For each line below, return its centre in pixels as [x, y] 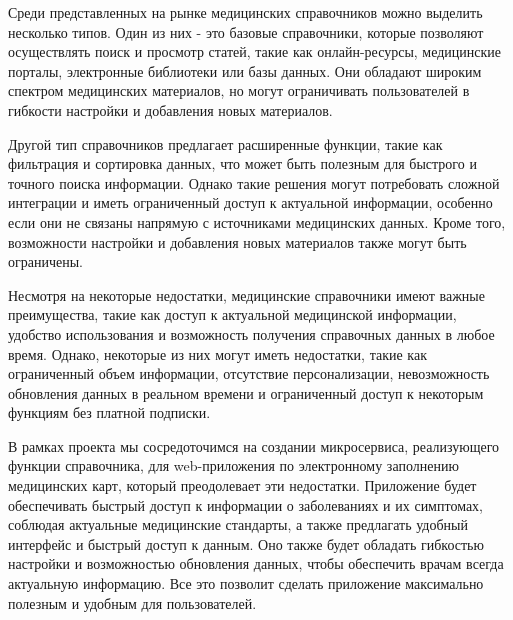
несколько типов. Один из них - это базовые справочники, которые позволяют [246, 31]
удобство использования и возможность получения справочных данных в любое [251, 333]
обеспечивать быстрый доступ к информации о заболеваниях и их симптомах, [246, 504]
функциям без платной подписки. [109, 412]
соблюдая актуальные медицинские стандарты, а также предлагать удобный [238, 524]
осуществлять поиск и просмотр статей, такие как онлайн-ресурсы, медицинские [255, 51]
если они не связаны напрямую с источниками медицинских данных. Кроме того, [257, 221]
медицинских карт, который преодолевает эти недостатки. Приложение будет [242, 485]
